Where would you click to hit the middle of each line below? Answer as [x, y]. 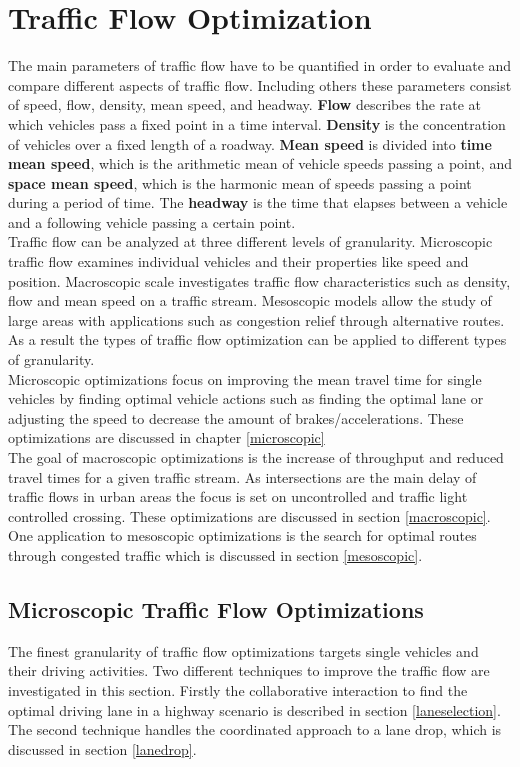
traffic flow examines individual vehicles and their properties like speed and [238, 261]
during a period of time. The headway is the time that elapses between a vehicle [258, 202]
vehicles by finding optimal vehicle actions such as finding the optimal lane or [246, 398]
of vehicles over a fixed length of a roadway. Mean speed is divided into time [250, 143]
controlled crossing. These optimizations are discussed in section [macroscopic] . [249, 515]
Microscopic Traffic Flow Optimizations [216, 608]
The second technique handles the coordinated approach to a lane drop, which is [255, 729]
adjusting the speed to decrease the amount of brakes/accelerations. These [236, 417]
